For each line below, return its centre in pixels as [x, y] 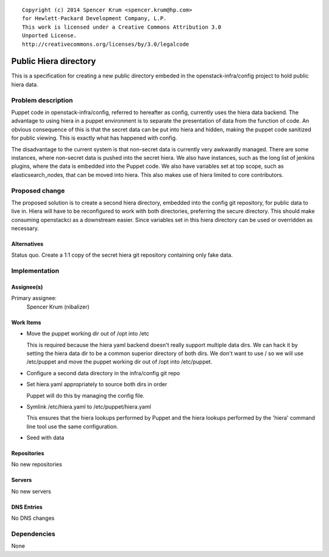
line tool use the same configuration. [72, 426]
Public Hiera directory [54, 61]
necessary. [25, 228]
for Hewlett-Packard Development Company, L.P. [94, 19]
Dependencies [34, 534]
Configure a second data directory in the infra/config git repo [103, 373]
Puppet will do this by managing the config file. [86, 395]
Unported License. [50, 36]
